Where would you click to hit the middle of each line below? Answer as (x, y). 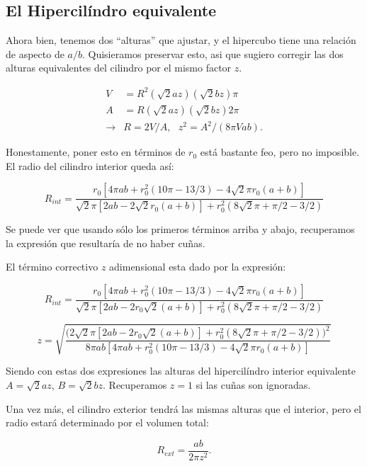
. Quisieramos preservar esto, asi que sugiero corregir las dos (213, 53)
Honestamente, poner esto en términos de (96, 152)
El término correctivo (52, 267)
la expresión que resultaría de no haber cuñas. (106, 243)
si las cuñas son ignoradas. (253, 384)
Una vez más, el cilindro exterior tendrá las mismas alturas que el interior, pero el (183, 408)
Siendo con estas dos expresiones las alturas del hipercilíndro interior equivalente (181, 371)
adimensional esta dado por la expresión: (198, 267)
